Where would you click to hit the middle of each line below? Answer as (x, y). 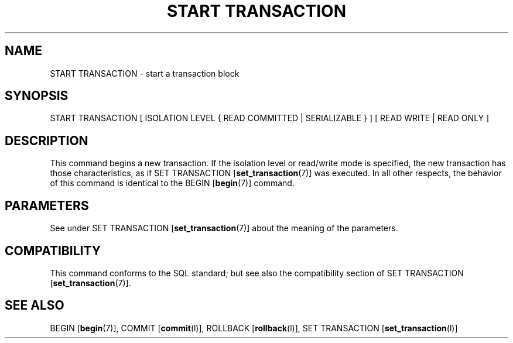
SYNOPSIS (37, 96)
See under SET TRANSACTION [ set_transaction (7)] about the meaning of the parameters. (224, 228)
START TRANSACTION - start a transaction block (145, 73)
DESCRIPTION (47, 140)
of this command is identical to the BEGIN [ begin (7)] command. (172, 183)
